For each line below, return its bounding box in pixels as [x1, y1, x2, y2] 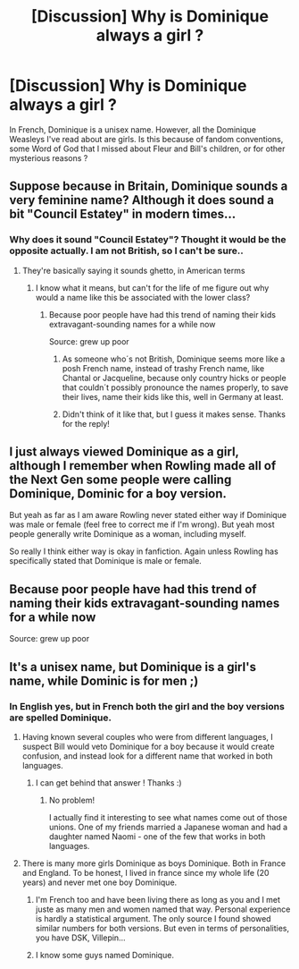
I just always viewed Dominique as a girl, [9, 445, 239, 460]
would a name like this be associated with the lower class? [35, 292, 251, 302]
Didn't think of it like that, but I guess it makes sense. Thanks [62, 409, 286, 420]
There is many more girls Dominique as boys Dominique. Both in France [21, 857, 287, 869]
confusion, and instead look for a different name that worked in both [21, 750, 273, 761]
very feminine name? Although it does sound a [9, 192, 275, 208]
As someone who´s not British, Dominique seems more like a [62, 353, 286, 364]
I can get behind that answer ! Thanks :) [35, 777, 182, 788]
